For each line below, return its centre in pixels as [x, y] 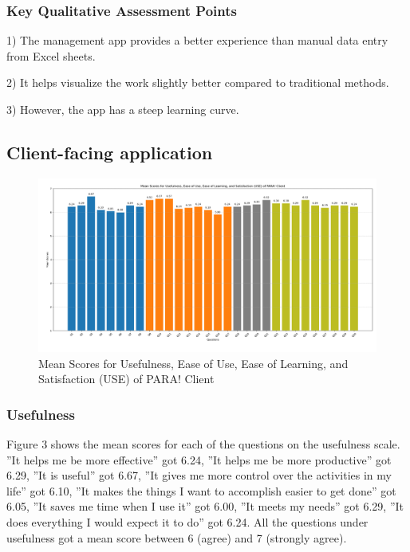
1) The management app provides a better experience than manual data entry [197, 40]
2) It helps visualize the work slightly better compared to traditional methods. [198, 82]
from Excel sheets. [51, 55]
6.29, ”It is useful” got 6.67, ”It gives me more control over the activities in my [199, 475]
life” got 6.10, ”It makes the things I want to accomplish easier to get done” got [201, 490]
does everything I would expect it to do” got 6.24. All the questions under [187, 521]
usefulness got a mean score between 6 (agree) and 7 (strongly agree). [177, 537]
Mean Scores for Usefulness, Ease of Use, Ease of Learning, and [193, 363]
